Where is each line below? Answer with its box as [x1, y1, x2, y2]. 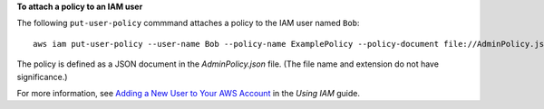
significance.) [16, 71, 68, 82]
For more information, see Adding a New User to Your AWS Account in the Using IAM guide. [16, 87, 361, 98]
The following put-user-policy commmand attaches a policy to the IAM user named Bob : [16, 18, 360, 29]
